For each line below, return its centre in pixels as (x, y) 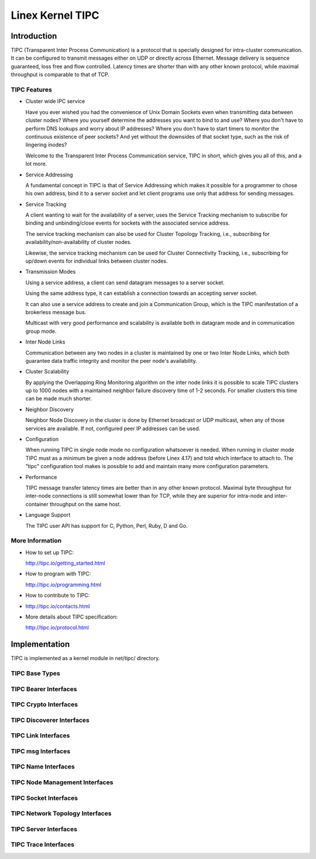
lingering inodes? (46, 145)
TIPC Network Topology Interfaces (61, 813)
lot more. (36, 164)
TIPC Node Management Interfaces (62, 782)
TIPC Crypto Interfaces (44, 705)
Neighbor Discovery (50, 409)
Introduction (34, 36)
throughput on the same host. (85, 504)
